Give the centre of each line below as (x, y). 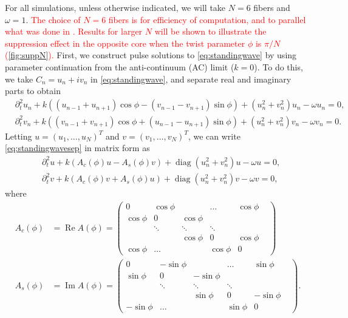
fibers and (272, 7)
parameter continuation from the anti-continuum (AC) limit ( (120, 66)
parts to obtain (33, 91)
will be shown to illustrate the (210, 31)
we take (19, 79)
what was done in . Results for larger (74, 31)
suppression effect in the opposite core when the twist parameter (125, 43)
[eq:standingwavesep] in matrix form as (77, 148)
